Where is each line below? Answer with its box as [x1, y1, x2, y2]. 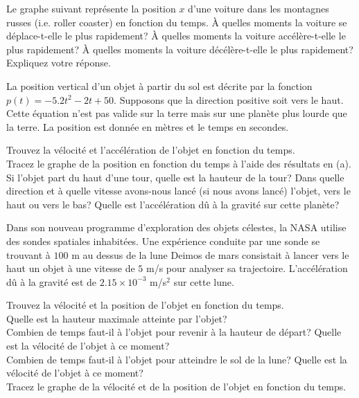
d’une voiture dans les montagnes [188, 1, 329, 15]
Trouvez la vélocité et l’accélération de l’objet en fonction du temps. [6, 143, 295, 157]
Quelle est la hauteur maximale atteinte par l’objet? [6, 311, 227, 325]
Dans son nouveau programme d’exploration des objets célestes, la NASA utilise [6, 220, 347, 235]
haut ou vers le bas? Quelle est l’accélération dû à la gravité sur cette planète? [6, 197, 340, 211]
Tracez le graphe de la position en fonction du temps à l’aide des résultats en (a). [6, 156, 351, 170]
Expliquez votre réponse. [6, 55, 111, 70]
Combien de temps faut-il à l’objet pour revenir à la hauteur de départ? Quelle [6, 325, 342, 339]
